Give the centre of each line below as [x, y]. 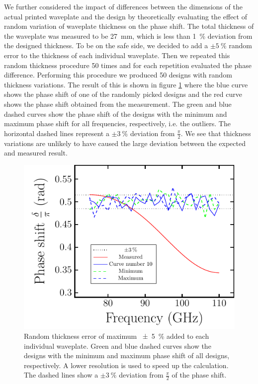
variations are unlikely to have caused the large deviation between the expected [125, 143]
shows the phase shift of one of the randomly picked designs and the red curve [123, 94]
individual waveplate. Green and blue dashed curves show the [118, 346]
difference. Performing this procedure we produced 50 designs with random [118, 75]
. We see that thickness [216, 133]
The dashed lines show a [61, 375]
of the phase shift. [199, 375]
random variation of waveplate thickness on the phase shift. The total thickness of [129, 26]
